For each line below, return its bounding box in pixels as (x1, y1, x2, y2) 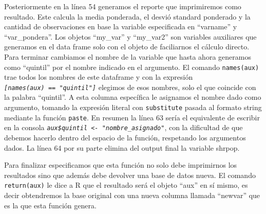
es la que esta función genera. (4, 200, 97, 210)
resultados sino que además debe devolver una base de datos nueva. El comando (4, 169, 256, 180)
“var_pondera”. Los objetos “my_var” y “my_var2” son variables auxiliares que (4, 31, 257, 42)
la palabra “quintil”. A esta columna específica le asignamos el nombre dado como (4, 92, 261, 102)
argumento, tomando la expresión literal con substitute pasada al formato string (4, 102, 262, 113)
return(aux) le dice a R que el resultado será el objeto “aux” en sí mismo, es (4, 180, 248, 190)
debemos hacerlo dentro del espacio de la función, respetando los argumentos (4, 132, 246, 143)
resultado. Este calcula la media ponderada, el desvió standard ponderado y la (4, 11, 251, 22)
